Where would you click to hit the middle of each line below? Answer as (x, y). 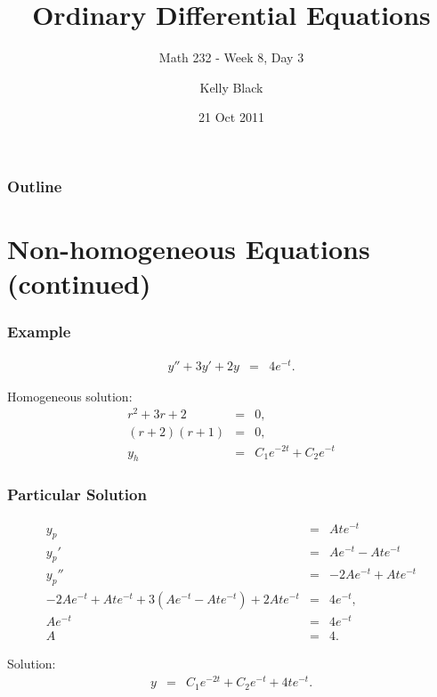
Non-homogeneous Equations (189, 249)
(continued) (79, 284)
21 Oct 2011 (231, 117)
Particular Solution (77, 494)
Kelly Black (231, 87)
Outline (35, 186)
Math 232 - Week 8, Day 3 (231, 57)
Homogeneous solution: (70, 396)
